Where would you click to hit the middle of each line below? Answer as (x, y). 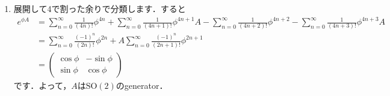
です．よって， (42, 85)
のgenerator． (142, 85)
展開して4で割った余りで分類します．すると (100, 8)
